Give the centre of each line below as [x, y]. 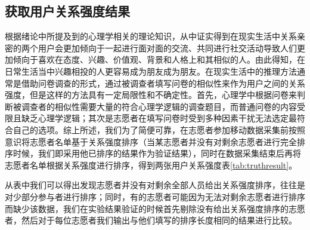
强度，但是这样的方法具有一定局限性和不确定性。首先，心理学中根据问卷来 [151, 95]
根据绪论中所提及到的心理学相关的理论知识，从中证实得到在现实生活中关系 [151, 36]
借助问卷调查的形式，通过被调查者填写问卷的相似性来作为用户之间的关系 [163, 83]
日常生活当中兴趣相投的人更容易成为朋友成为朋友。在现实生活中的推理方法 [151, 71]
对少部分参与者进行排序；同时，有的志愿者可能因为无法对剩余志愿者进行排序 [155, 196]
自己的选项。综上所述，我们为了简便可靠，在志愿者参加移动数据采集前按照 [159, 129]
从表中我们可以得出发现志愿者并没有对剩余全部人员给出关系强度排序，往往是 [155, 185]
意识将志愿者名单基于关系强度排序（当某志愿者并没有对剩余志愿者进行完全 [151, 141]
